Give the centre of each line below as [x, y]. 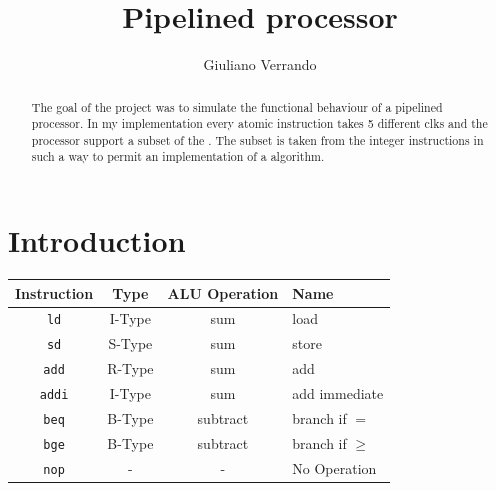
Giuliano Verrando [260, 64]
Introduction [97, 240]
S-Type [130, 343]
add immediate [338, 393]
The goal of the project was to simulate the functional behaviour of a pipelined [237, 106]
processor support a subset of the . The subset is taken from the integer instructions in [257, 139]
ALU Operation [223, 292]
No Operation [334, 467]
